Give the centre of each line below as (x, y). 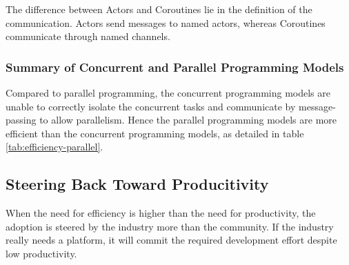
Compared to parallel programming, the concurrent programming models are (168, 92)
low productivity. (41, 253)
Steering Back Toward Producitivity (137, 184)
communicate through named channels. (88, 36)
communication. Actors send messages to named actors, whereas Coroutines (166, 22)
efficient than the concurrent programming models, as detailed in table (155, 133)
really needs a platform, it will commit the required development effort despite (171, 240)
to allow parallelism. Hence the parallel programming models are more (188, 120)
